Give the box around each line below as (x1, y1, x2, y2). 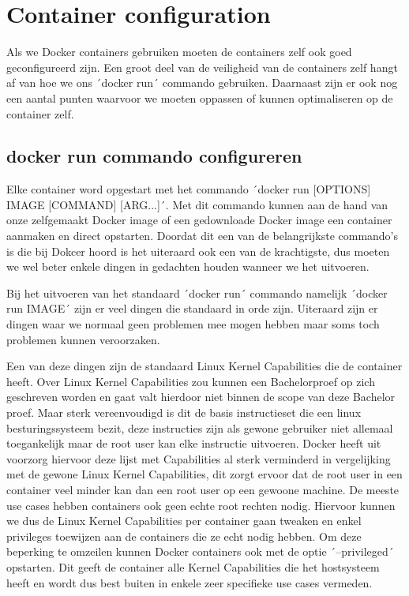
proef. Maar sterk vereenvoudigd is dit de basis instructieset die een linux (6, 404, 362, 421)
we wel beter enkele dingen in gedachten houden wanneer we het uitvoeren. (6, 258, 370, 275)
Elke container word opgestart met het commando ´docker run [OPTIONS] (6, 181, 371, 197)
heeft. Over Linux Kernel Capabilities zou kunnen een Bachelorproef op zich (6, 373, 375, 389)
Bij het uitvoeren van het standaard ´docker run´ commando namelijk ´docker (6, 284, 388, 301)
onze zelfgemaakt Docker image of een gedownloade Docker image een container (6, 212, 392, 228)
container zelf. (6, 105, 74, 122)
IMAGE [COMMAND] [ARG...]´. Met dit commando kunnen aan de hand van (6, 196, 388, 212)
